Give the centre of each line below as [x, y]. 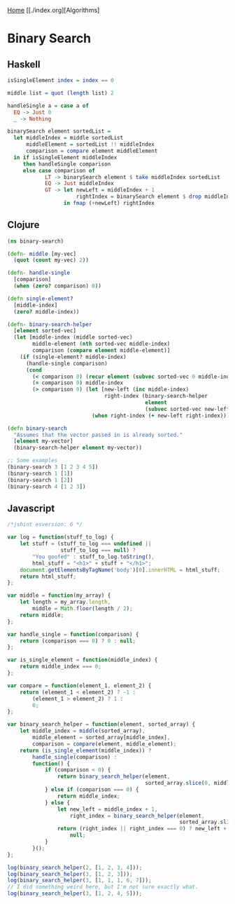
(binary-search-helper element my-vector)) [78, 448]
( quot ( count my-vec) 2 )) [51, 260]
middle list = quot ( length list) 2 [60, 93]
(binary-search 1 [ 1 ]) [40, 473]
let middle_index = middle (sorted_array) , [83, 731]
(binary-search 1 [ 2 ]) [40, 480]
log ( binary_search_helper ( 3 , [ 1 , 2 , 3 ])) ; [70, 874]
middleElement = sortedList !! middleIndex [90, 144]
